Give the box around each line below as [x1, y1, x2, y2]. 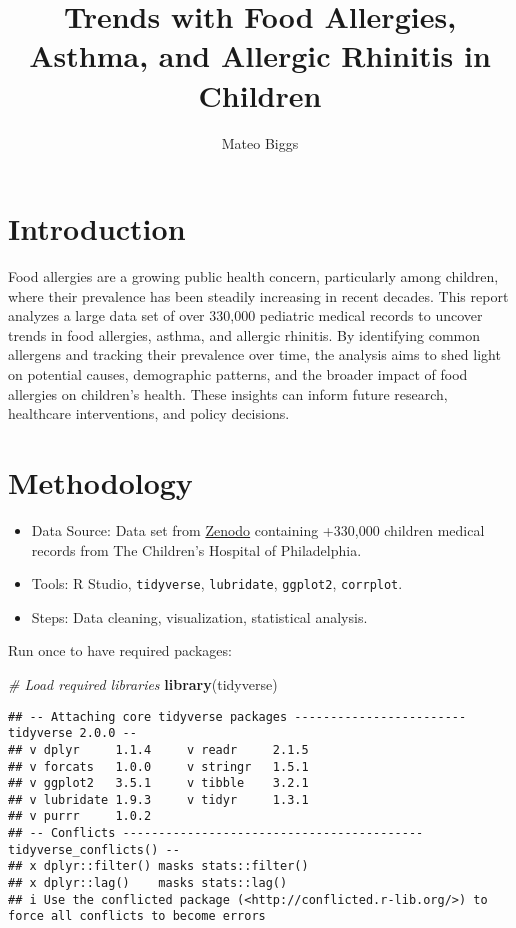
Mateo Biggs [221, 132, 299, 153]
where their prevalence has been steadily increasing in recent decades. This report [8, 285, 509, 306]
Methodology [8, 461, 193, 502]
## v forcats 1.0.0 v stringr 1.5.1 [8, 759, 309, 774]
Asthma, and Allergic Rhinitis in [29, 35, 491, 76]
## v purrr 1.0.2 [8, 809, 152, 824]
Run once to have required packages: [8, 640, 232, 661]
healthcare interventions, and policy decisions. [8, 403, 290, 424]
